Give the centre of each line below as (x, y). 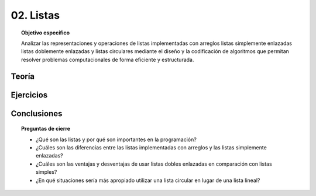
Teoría (23, 76)
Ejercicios (29, 95)
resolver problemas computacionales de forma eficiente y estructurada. (108, 60)
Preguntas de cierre (46, 129)
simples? (47, 172)
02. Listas (35, 15)
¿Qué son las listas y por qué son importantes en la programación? (116, 139)
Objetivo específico (46, 33)
